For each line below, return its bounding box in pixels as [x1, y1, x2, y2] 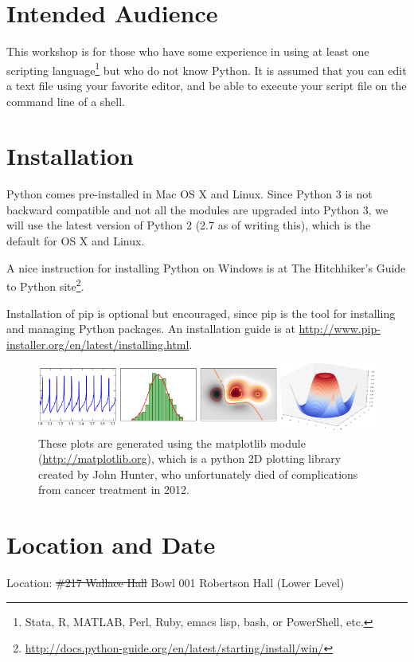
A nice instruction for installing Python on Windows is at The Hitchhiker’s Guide [6, 259, 406, 276]
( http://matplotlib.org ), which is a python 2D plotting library [38, 450, 342, 467]
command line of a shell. [6, 92, 126, 109]
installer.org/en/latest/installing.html [6, 335, 189, 352]
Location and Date [6, 528, 216, 561]
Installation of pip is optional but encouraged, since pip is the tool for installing [6, 304, 396, 321]
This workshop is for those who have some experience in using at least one [6, 43, 369, 60]
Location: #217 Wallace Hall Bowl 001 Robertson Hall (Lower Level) [6, 574, 345, 591]
